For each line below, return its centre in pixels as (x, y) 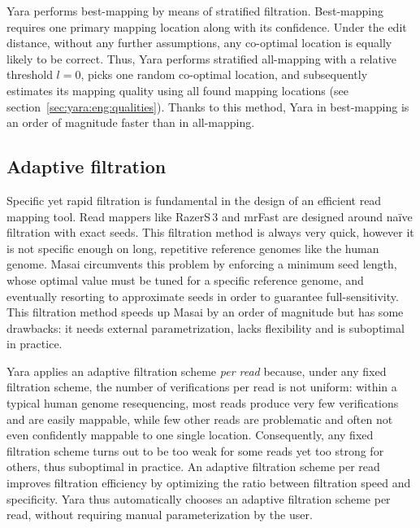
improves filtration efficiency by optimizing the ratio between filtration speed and (209, 483)
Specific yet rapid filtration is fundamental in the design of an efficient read (194, 200)
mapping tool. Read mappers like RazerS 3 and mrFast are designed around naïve (210, 216)
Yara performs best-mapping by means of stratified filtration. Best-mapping (195, 11)
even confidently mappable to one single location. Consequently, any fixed (190, 435)
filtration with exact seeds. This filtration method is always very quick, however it (210, 232)
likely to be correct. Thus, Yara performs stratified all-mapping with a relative (202, 58)
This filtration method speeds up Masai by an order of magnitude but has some (205, 312)
